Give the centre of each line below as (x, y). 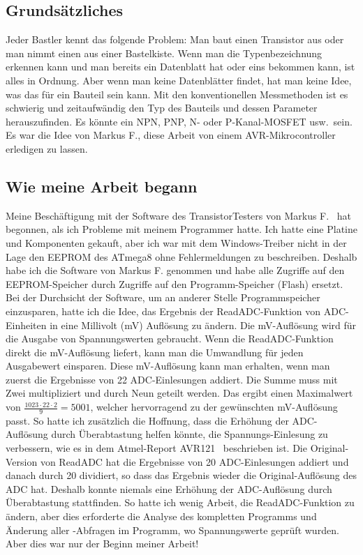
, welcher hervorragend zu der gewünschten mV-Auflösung (214, 407)
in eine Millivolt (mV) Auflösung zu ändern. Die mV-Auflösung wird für (203, 325)
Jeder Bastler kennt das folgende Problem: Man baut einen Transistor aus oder (175, 39)
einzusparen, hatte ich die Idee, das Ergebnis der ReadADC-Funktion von (163, 311)
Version (22, 461)
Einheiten (26, 325)
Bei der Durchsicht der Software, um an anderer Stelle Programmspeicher (163, 297)
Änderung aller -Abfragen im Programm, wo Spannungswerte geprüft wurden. (172, 530)
